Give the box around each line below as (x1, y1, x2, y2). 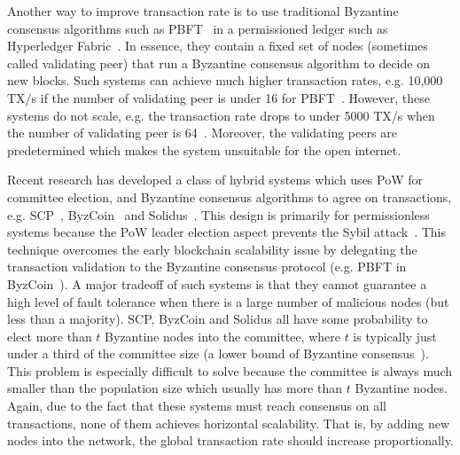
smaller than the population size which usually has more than (7, 379, 343, 397)
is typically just (353, 326, 437, 345)
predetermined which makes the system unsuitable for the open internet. (7, 140, 402, 159)
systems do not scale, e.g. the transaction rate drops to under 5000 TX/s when (7, 106, 435, 124)
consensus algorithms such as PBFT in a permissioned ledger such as (7, 19, 388, 37)
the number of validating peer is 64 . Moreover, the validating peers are (7, 123, 397, 142)
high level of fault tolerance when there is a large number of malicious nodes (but (7, 292, 449, 310)
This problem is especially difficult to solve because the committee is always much (7, 361, 453, 380)
